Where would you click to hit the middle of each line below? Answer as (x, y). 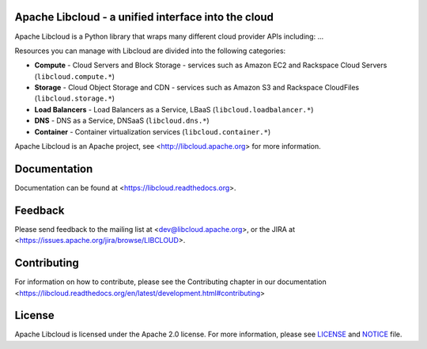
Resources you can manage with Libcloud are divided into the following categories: (150, 51)
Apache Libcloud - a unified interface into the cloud (144, 17)
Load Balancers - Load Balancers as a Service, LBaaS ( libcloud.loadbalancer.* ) (174, 109)
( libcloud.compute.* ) (74, 76)
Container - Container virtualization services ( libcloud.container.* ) (153, 131)
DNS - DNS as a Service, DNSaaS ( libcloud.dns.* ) (122, 121)
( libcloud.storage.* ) (74, 98)
